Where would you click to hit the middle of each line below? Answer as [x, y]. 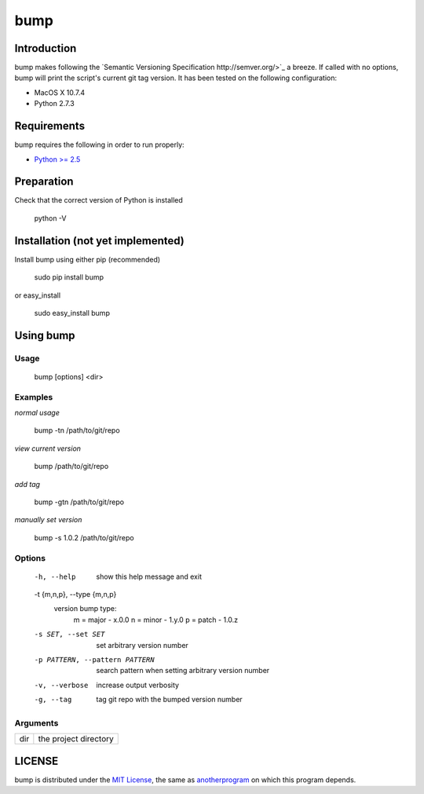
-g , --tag [53, 700]
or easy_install [38, 295]
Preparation [44, 182]
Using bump [45, 335]
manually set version [48, 520]
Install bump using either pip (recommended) [88, 259]
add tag [27, 484]
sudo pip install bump [69, 277]
